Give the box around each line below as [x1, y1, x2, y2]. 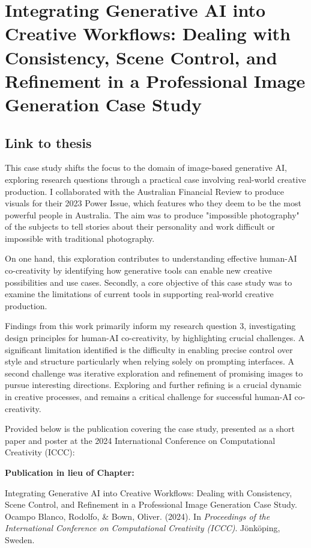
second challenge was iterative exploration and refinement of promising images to [5, 366, 303, 379]
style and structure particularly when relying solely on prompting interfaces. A [5, 355, 295, 368]
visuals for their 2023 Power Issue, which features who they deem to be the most [5, 197, 301, 209]
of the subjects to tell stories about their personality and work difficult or [5, 220, 275, 233]
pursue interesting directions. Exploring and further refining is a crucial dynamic [5, 378, 302, 391]
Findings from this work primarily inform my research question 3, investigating [5, 319, 296, 332]
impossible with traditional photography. [5, 232, 155, 244]
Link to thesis [5, 133, 92, 152]
